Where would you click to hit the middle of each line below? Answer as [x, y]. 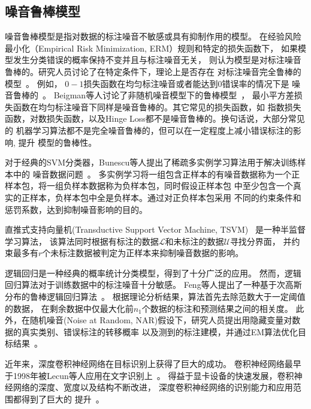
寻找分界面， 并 [261, 241]
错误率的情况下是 [256, 83]
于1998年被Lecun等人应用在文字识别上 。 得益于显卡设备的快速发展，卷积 [150, 375]
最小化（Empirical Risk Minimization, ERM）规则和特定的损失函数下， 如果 [151, 48]
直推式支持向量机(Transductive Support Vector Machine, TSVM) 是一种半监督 [155, 229]
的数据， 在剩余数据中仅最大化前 [69, 308]
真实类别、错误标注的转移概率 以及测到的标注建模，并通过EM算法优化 [160, 331]
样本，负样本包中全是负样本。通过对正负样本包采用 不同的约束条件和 [165, 197]
